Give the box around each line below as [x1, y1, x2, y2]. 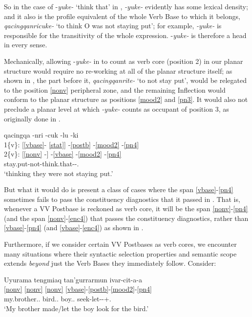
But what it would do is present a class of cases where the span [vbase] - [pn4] [4, 184, 233, 195]
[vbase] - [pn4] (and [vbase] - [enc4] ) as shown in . [4, 222, 144, 233]
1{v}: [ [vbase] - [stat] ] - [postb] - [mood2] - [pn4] [4, 139, 139, 149]
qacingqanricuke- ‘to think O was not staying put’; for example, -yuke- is [4, 20, 222, 31]
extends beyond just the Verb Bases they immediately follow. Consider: [4, 258, 216, 268]
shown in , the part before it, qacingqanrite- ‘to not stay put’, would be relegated [4, 75, 247, 85]
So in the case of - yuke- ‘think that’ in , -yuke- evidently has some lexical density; [4, 1, 248, 11]
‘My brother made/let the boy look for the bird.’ [4, 303, 149, 313]
